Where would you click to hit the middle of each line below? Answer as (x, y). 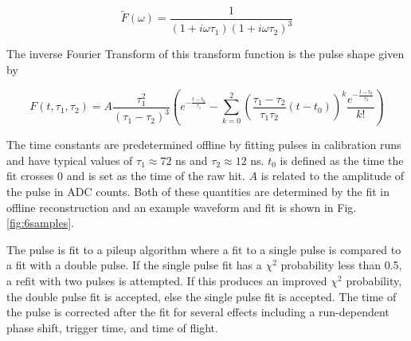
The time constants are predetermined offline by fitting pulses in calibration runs (204, 145)
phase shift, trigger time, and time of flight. (112, 327)
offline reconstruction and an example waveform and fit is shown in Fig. (182, 207)
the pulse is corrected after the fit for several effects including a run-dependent (198, 312)
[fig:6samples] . (40, 223)
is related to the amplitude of (333, 176)
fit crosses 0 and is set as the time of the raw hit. (126, 176)
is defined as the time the (342, 160)
